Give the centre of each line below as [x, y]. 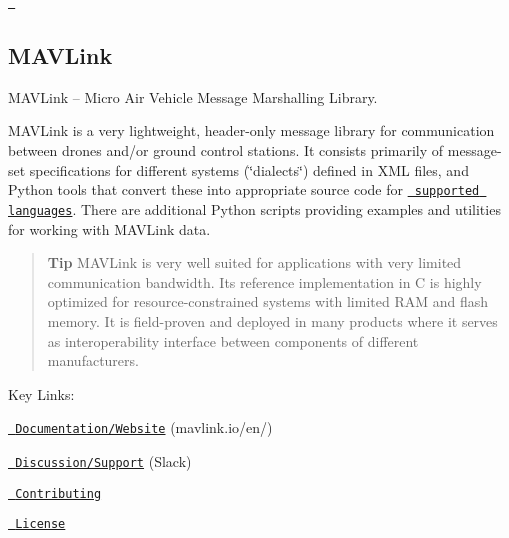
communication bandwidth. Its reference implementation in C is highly [264, 281]
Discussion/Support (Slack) [103, 460]
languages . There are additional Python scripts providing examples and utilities [254, 208]
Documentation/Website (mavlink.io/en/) [144, 427]
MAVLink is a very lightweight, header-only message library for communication [251, 130]
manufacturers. [93, 360]
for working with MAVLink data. [109, 228]
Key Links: [41, 393]
